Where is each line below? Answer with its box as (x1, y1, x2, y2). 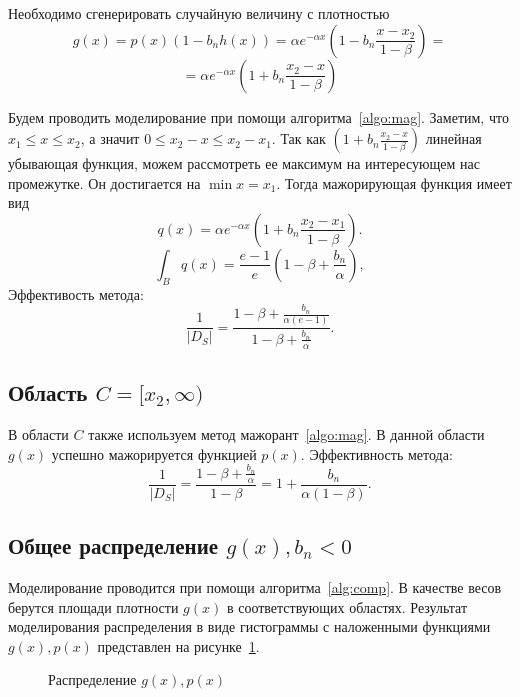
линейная (425, 128, 482, 149)
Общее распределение (8, 530, 219, 561)
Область (8, 377, 88, 408)
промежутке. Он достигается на (8, 172, 201, 193)
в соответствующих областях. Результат (226, 596, 468, 617)
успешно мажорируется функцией (51, 443, 257, 464)
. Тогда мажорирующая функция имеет (276, 172, 512, 193)
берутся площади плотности (8, 596, 179, 617)
